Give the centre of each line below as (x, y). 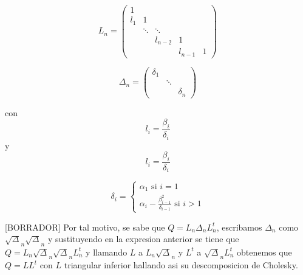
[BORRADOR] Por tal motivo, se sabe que (85, 227)
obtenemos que (264, 252)
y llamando (107, 252)
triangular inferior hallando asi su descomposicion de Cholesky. (181, 265)
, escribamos (239, 227)
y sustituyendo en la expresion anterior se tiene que (143, 239)
